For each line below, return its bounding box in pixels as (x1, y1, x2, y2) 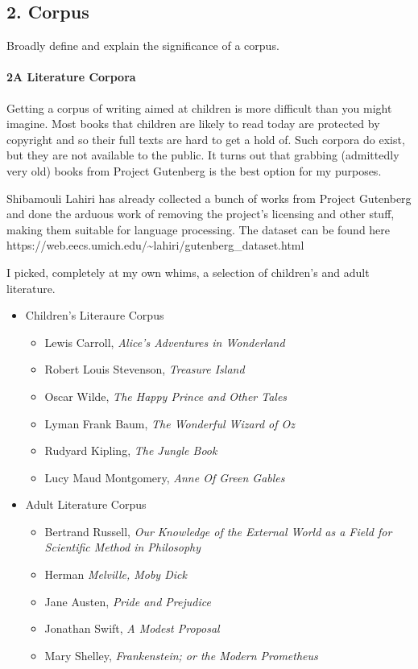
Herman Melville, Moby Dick (44, 566, 187, 583)
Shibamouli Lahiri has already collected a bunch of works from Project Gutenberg (6, 189, 412, 206)
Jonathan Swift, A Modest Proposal (44, 620, 220, 637)
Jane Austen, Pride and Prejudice (44, 593, 211, 609)
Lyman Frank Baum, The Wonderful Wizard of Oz (44, 415, 295, 432)
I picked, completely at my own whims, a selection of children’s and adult (6, 263, 370, 280)
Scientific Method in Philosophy (44, 539, 201, 555)
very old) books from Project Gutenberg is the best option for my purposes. (6, 162, 382, 179)
